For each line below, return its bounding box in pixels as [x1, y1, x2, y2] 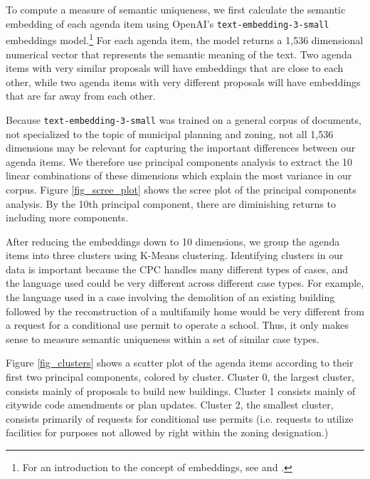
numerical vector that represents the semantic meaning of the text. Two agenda [6, 46, 352, 61]
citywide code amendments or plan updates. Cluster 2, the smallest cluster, [6, 397, 334, 412]
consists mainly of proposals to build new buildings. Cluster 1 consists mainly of [6, 383, 356, 398]
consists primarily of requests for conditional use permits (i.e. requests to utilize [6, 411, 354, 426]
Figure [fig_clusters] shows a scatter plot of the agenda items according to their [6, 355, 354, 370]
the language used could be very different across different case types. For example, [6, 275, 364, 290]
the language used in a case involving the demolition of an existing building [6, 290, 335, 305]
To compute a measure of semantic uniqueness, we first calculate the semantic [6, 2, 346, 16]
